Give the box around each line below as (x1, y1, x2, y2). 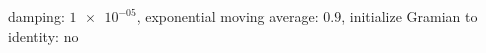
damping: (8, 6, 65, 26)
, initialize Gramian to (341, 6, 478, 26)
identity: (8, 25, 59, 46)
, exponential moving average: (136, 6, 319, 26)
